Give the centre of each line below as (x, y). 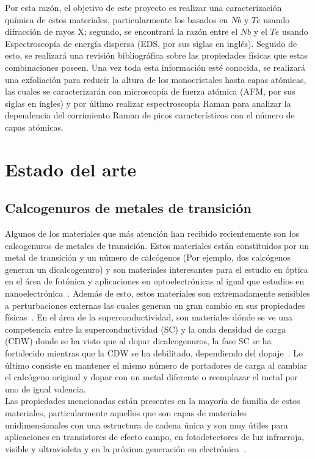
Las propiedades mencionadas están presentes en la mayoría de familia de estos (153, 401)
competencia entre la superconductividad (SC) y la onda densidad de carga (146, 329)
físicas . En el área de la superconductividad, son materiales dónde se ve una (149, 317)
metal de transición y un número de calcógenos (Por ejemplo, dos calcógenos (148, 257)
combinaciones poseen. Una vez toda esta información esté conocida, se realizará (155, 67)
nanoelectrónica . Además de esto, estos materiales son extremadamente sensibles (157, 293)
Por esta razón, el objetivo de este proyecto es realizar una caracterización (143, 7)
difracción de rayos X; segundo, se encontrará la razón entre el (121, 31)
